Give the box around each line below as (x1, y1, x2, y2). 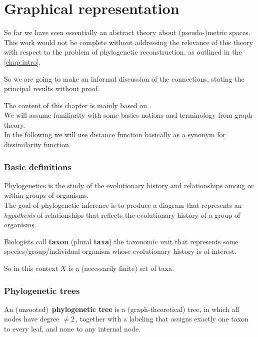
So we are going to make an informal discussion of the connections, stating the (4, 73, 244, 84)
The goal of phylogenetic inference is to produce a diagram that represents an (4, 200, 242, 210)
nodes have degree (4, 313, 59, 324)
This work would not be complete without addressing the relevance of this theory (4, 37, 253, 47)
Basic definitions (4, 160, 71, 173)
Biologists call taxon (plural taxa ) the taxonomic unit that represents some (4, 236, 238, 246)
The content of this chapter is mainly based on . (4, 100, 151, 110)
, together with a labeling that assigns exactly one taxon (75, 313, 248, 324)
